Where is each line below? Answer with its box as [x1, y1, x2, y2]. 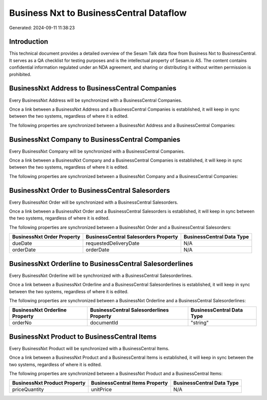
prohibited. [9, 71, 32, 77]
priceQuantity [12, 386, 44, 393]
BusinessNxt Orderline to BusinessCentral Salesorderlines [9, 260, 193, 268]
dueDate [12, 240, 32, 247]
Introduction [9, 38, 48, 46]
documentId [89, 319, 118, 326]
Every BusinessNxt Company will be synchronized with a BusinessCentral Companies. [9, 148, 185, 154]
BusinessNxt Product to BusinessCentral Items [9, 332, 157, 341]
